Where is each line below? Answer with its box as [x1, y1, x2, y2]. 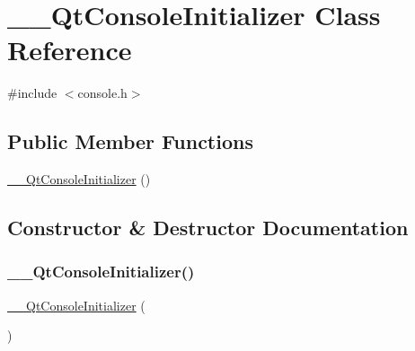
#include [7, 83, 57, 102]
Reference [7, 31, 132, 68]
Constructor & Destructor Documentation [7, 214, 409, 241]
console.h [77, 83, 128, 102]
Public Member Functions [7, 127, 253, 155]
